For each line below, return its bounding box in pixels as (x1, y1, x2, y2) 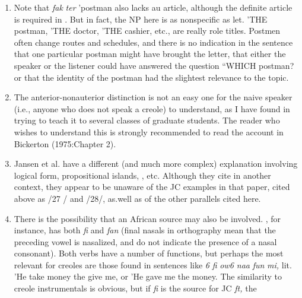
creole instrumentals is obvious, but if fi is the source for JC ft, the (14, 282, 257, 294)
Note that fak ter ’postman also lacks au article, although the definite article (14, 1, 293, 13)
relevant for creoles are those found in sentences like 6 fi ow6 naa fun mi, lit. (14, 258, 292, 271)
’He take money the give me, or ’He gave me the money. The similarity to (14, 270, 282, 283)
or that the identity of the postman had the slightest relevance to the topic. (14, 71, 289, 83)
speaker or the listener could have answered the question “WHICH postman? (14, 59, 294, 71)
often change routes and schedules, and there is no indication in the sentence (14, 36, 293, 48)
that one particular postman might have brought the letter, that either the (14, 47, 286, 60)
